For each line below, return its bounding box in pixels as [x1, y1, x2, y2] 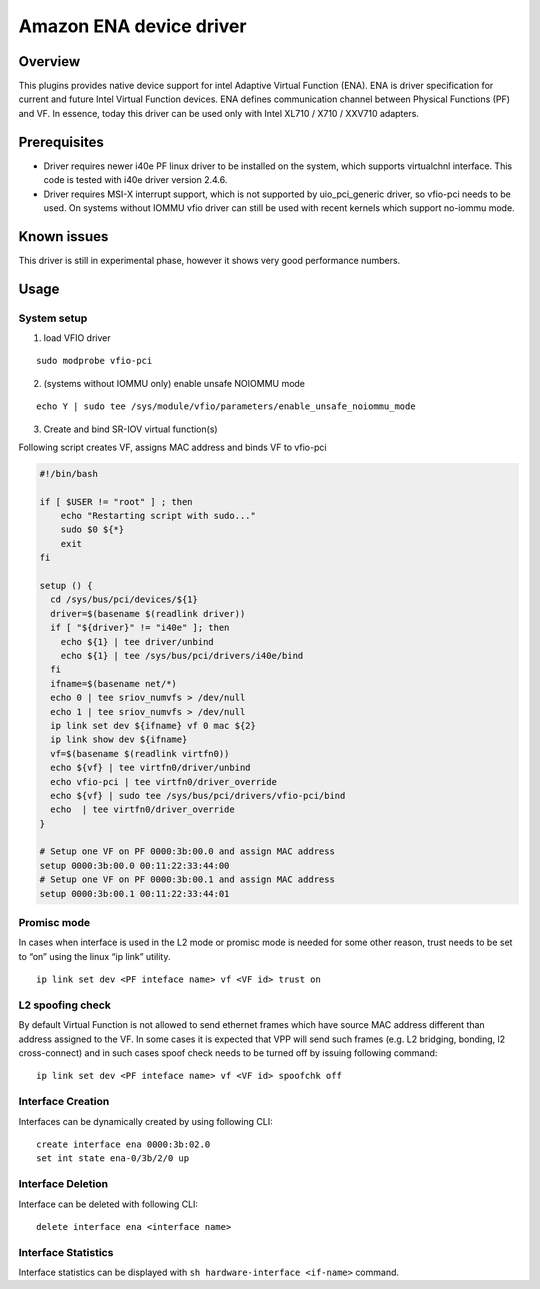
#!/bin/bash [39, 468, 99, 479]
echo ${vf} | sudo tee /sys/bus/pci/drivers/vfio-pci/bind [50, 790, 346, 801]
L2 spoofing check [18, 998, 112, 1012]
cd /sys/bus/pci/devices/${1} [50, 594, 199, 605]
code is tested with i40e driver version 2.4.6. [43, 174, 228, 186]
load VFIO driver [43, 331, 112, 344]
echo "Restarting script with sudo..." [60, 510, 257, 522]
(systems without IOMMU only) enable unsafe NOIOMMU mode [43, 377, 305, 389]
